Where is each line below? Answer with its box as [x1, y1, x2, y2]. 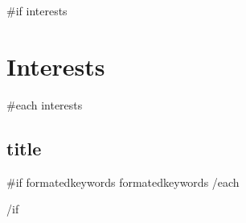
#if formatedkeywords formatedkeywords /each [6, 173, 240, 190]
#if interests [6, 2, 68, 19]
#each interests [6, 96, 83, 113]
